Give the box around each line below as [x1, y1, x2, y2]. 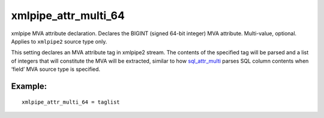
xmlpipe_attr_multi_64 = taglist [22, 98, 120, 105]
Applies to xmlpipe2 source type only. [11, 38, 107, 45]
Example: [11, 81, 47, 91]
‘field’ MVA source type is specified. [11, 66, 101, 73]
